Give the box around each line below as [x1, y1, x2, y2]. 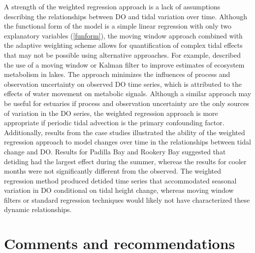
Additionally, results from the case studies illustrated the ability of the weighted [4, 127, 245, 137]
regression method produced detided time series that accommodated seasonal [4, 175, 237, 185]
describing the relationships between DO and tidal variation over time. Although [4, 11, 248, 21]
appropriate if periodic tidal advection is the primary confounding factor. [4, 117, 224, 128]
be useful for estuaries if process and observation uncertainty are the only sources [4, 98, 249, 108]
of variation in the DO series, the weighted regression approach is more [4, 108, 218, 118]
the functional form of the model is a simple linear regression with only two [4, 21, 232, 31]
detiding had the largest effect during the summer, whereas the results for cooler [4, 156, 247, 166]
